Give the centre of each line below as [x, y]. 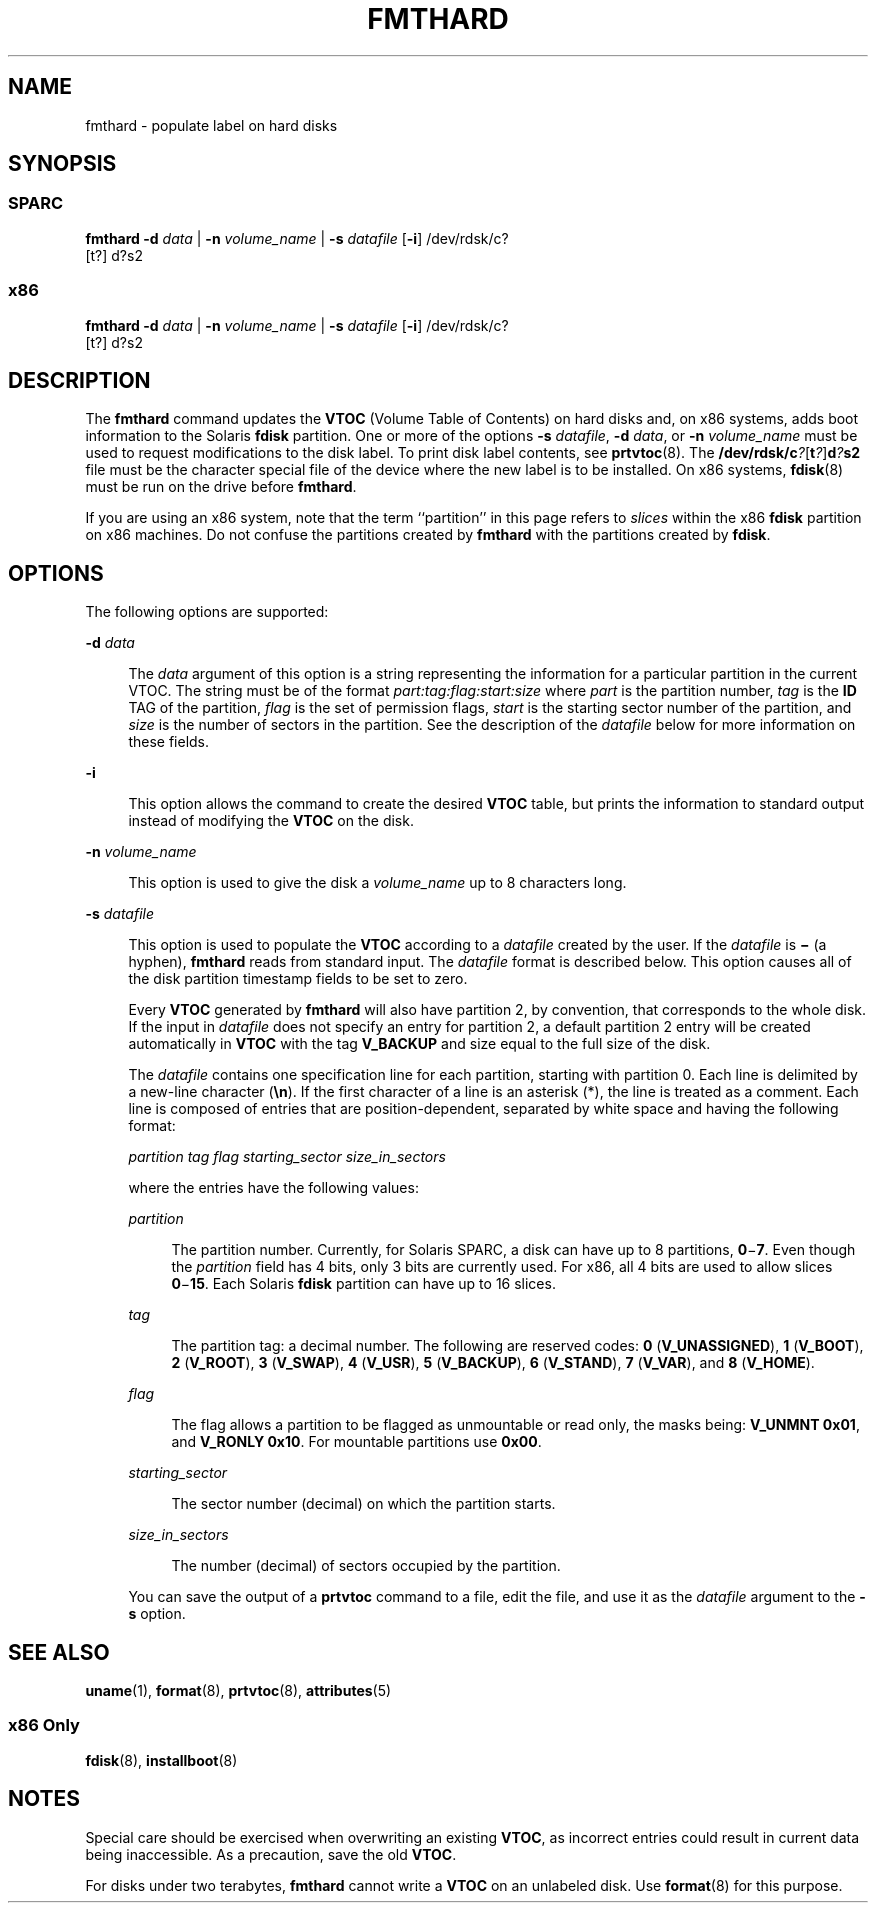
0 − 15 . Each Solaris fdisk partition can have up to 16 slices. [363, 1284]
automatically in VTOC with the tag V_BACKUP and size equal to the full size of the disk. [419, 1044]
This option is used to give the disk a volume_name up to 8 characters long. [377, 883]
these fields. [169, 742]
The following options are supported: [207, 612]
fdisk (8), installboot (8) [161, 1760]
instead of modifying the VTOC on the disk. [271, 821]
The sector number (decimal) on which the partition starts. [363, 1504]
